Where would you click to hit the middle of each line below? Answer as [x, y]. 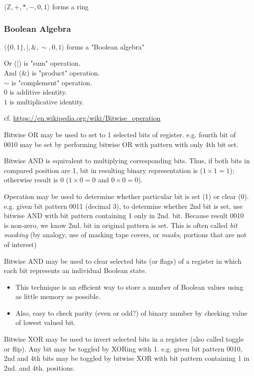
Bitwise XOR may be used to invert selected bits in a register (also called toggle [124, 339]
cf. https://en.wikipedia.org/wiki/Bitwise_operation [82, 118]
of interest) [21, 244]
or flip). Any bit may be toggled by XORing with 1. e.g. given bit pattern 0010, [123, 348]
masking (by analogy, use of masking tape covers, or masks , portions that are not [125, 235]
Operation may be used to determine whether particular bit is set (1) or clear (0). [127, 196]
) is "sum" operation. [50, 63]
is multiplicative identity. [47, 101]
